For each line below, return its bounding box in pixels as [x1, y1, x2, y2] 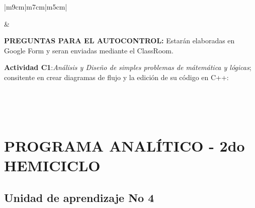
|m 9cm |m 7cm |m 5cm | [4, 2, 67, 12]
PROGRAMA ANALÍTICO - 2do [4, 135, 245, 156]
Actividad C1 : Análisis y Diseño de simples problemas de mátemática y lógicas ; [4, 62, 251, 73]
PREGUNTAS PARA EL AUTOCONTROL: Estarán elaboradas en [4, 35, 235, 46]
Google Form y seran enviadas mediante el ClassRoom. [4, 45, 174, 55]
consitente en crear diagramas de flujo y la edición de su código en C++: [4, 72, 229, 82]
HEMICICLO [4, 155, 101, 176]
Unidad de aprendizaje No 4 [4, 189, 154, 205]
